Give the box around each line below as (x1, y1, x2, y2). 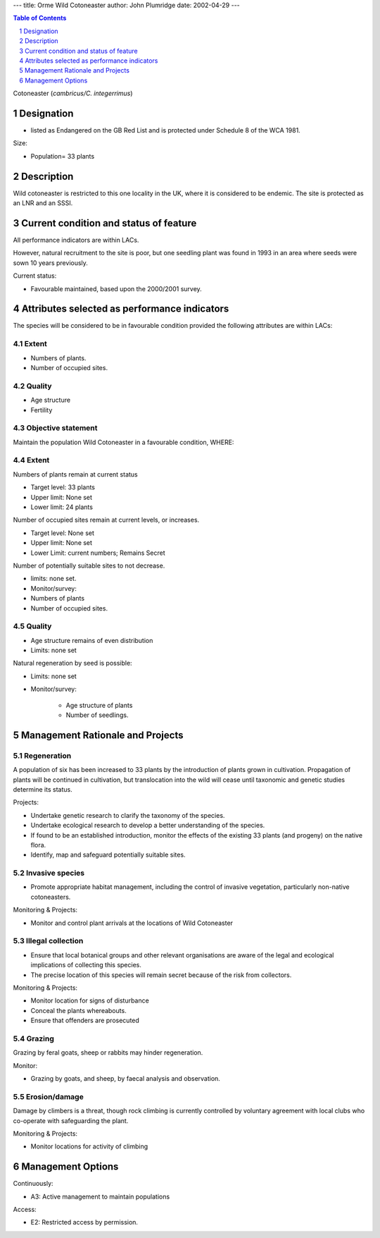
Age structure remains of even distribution (30, 636, 153, 644)
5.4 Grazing (13, 1034, 54, 1043)
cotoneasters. (30, 893, 71, 901)
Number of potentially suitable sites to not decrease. (13, 561, 165, 570)
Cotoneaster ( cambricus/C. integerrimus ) (13, 89, 133, 98)
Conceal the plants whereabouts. (30, 1006, 127, 1015)
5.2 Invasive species (13, 868, 85, 878)
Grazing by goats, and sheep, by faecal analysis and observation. (30, 1074, 221, 1082)
